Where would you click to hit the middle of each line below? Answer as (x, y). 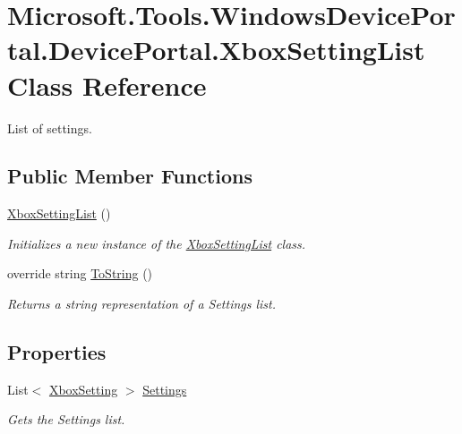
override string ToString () (80, 273)
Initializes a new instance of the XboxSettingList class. (157, 243)
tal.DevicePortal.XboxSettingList (216, 50)
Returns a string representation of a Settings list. (142, 304)
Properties (57, 352)
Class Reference (107, 85)
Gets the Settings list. (66, 419)
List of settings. (50, 128)
